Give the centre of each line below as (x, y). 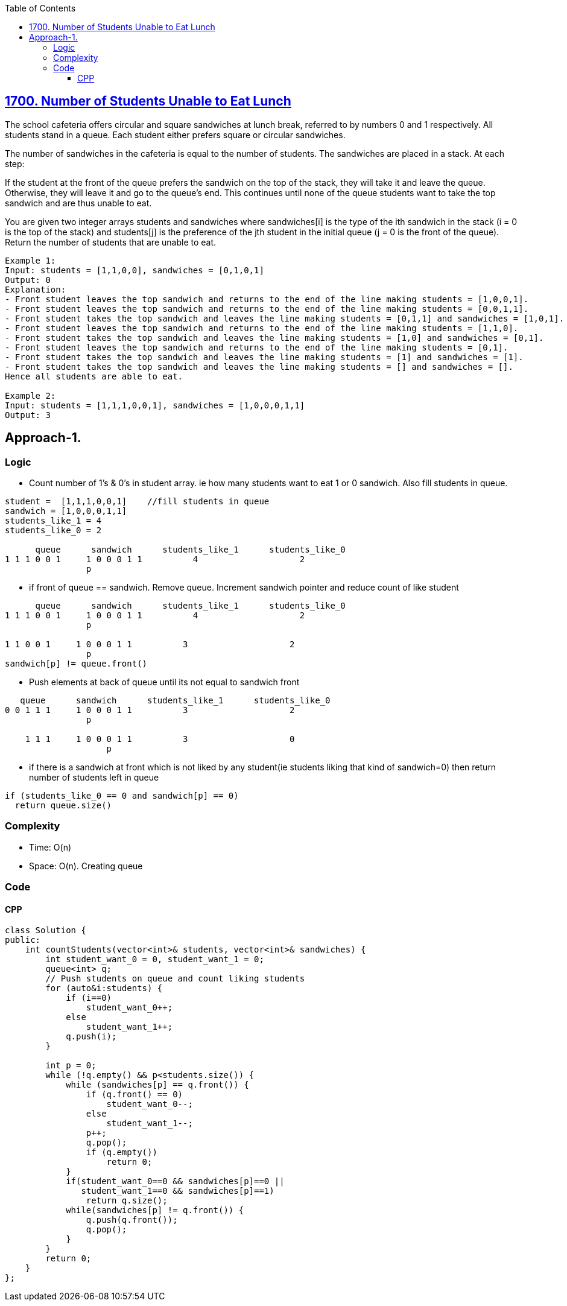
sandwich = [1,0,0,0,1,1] (66, 511)
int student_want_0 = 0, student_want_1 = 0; (155, 959)
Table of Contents (40, 8)
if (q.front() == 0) (135, 1095)
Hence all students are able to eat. (94, 376)
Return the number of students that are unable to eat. (111, 242)
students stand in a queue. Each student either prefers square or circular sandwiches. (175, 135)
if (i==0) (89, 998)
